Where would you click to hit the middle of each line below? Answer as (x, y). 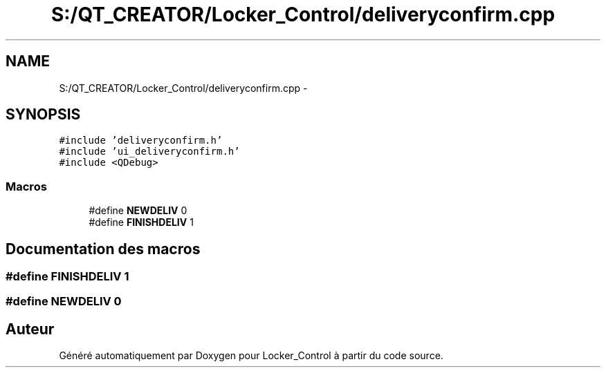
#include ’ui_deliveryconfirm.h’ (149, 152)
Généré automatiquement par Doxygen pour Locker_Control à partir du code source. (251, 356)
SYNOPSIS (43, 115)
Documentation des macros (103, 249)
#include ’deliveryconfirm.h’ (141, 141)
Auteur (30, 329)
